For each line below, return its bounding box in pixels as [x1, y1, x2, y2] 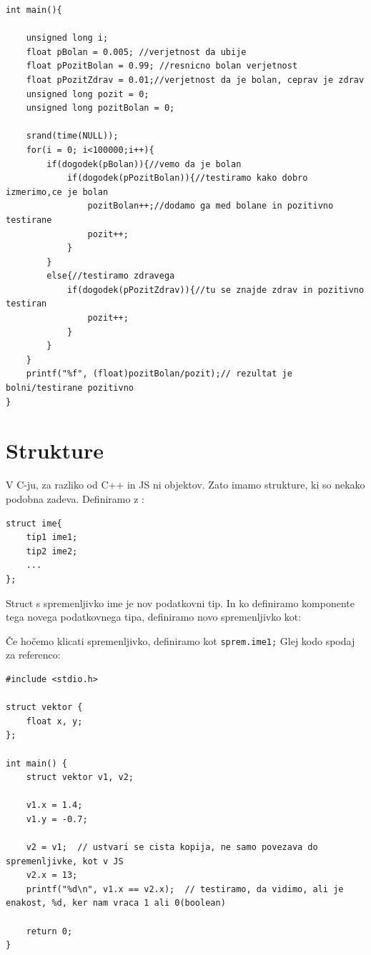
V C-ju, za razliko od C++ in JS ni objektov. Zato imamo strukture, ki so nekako [6, 477, 365, 492]
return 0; [26, 926, 73, 936]
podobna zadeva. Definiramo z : [6, 491, 144, 506]
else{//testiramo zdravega [46, 271, 175, 281]
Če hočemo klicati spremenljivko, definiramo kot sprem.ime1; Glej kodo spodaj [6, 633, 355, 648]
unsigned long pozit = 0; [26, 89, 149, 99]
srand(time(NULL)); [26, 131, 119, 141]
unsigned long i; [26, 33, 109, 44]
